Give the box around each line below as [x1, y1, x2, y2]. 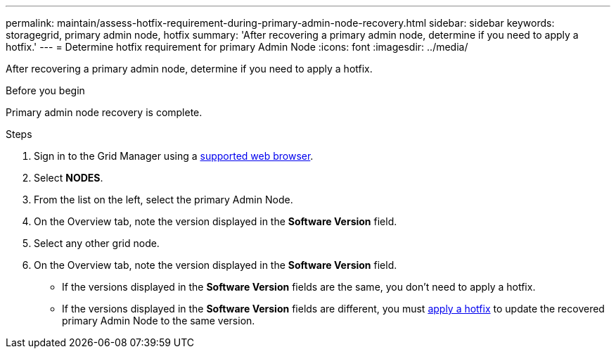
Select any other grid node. [34, 237, 160, 249]
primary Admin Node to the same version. [62, 315, 255, 327]
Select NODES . [34, 172, 103, 184]
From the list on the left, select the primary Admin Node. [34, 194, 293, 206]
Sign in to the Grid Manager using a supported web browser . [34, 150, 314, 162]
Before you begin [6, 84, 85, 96]
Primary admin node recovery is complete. [6, 106, 203, 118]
